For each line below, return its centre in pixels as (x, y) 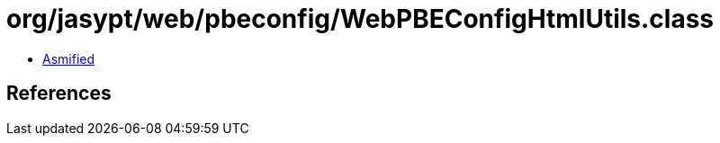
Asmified (69, 58)
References (59, 94)
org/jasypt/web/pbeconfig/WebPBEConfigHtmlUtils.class (360, 19)
